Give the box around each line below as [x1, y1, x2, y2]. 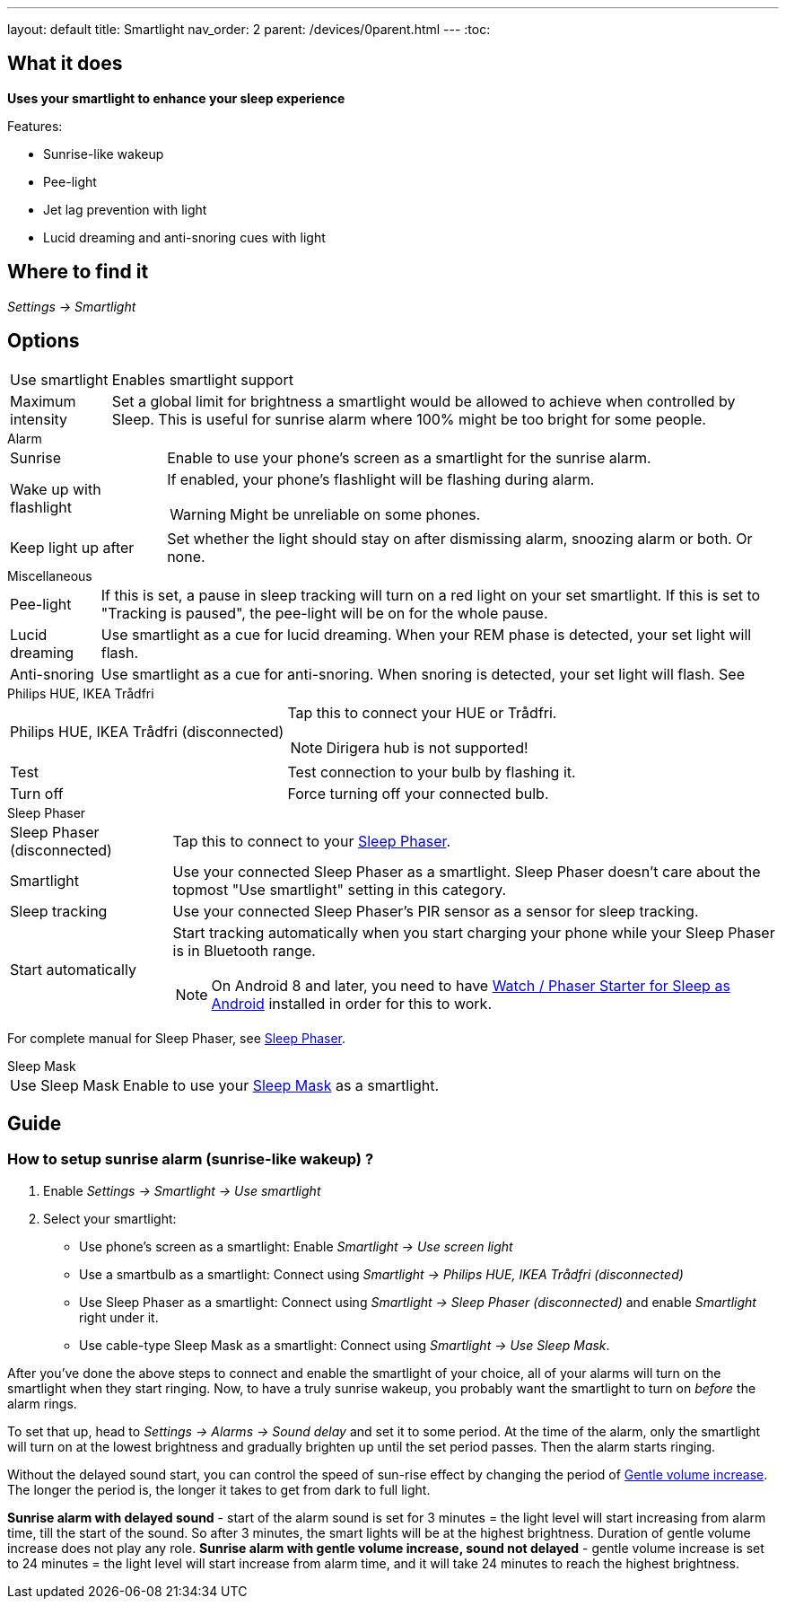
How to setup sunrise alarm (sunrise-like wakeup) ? [7, 1150, 374, 1169]
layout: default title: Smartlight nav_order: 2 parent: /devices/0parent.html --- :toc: [7, 22, 491, 37]
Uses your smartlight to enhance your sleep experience [7, 90, 345, 106]
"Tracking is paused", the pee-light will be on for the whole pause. [100, 603, 548, 622]
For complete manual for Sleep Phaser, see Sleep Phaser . [7, 1030, 346, 1046]
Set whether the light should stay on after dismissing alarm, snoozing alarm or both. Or [167, 529, 753, 548]
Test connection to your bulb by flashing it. [287, 762, 576, 781]
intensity [10, 409, 68, 428]
